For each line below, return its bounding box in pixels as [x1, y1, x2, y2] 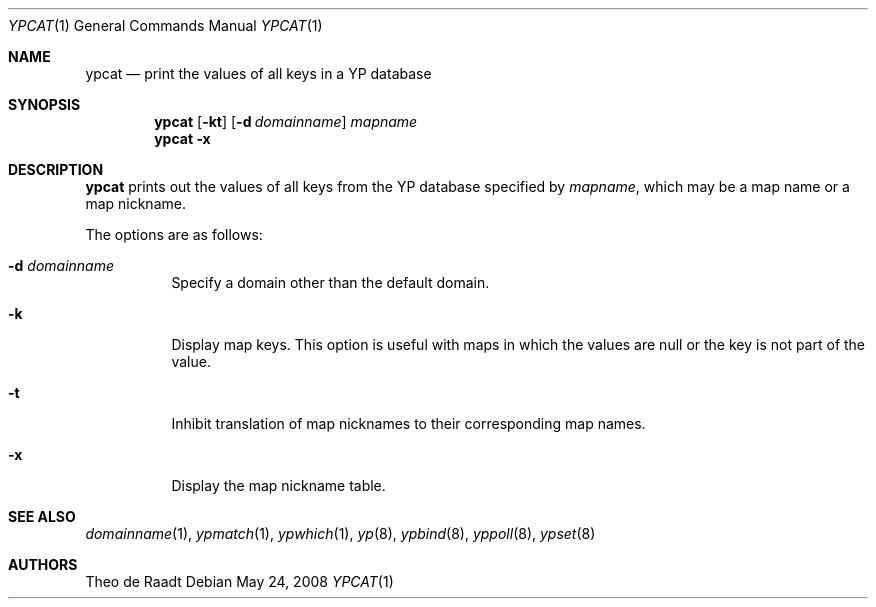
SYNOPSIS [8, 96, 81, 113]
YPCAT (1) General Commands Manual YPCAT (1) [8, 17, 323, 34]
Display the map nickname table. [171, 477, 386, 494]
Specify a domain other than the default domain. [171, 274, 490, 291]
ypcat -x [154, 130, 211, 147]
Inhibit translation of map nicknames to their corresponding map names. [171, 415, 646, 432]
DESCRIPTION [8, 161, 104, 178]
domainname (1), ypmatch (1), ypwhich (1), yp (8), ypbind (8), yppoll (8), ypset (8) [85, 525, 596, 542]
